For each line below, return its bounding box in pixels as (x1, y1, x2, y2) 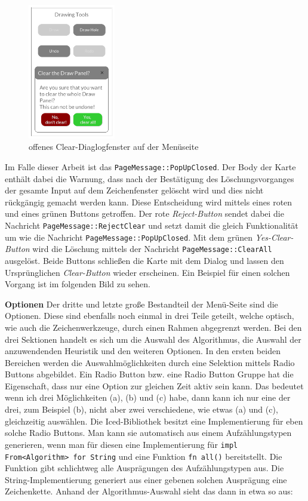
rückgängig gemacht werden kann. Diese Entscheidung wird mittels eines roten (5, 195, 292, 208)
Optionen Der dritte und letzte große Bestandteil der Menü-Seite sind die (5, 297, 278, 310)
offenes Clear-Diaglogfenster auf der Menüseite (29, 140, 199, 153)
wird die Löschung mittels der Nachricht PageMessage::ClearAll (32, 242, 272, 255)
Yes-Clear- (255, 230, 294, 243)
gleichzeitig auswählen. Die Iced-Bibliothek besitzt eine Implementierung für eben (5, 414, 303, 427)
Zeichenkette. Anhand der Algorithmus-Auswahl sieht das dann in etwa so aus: (5, 485, 293, 497)
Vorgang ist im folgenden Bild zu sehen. (5, 278, 150, 290)
